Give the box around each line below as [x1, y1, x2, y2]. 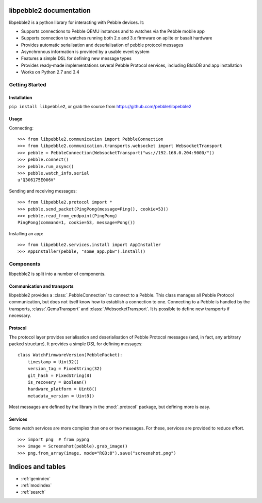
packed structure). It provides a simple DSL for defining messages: [9, 341, 143, 347]
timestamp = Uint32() [27, 359, 80, 365]
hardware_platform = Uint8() [27, 386, 97, 392]
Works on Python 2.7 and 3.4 [21, 69, 80, 75]
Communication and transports [9, 283, 74, 289]
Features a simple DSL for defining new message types [21, 56, 132, 61]
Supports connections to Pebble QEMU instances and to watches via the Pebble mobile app [21, 28, 205, 34]
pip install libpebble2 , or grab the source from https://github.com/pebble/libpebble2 [9, 104, 192, 110]
